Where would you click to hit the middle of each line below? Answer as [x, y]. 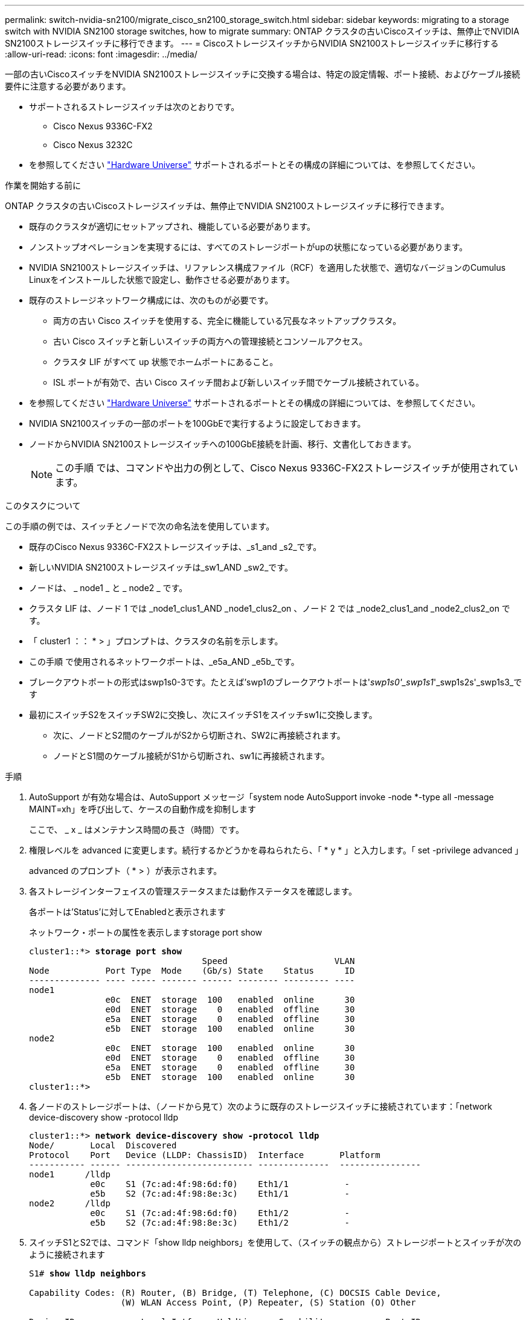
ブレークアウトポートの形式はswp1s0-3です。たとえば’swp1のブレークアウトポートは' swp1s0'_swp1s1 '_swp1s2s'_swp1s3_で [276, 682]
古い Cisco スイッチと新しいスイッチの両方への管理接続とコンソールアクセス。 [210, 341]
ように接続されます [67, 1254]
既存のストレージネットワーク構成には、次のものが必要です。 [151, 300]
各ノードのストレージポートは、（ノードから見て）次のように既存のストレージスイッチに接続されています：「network [261, 1106]
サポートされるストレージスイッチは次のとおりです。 [134, 107]
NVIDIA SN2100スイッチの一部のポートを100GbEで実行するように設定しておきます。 [197, 423]
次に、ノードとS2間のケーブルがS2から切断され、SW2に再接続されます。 [199, 735]
